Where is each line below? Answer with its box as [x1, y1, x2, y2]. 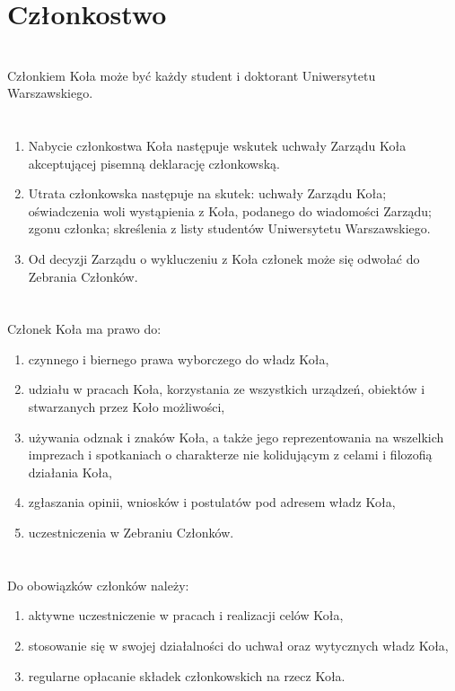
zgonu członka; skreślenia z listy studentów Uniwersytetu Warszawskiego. [28, 219, 431, 238]
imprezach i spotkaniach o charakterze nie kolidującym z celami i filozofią [28, 445, 433, 464]
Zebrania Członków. [28, 267, 138, 285]
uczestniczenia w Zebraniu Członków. [28, 523, 234, 542]
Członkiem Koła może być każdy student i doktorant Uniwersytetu [7, 66, 376, 84]
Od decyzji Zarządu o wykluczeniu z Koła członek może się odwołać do [28, 249, 420, 267]
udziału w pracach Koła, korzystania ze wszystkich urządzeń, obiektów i [28, 380, 425, 398]
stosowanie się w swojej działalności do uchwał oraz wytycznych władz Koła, [28, 636, 449, 654]
